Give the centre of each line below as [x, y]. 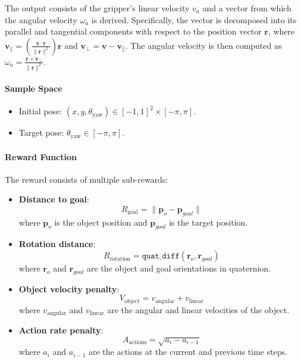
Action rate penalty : [61, 330]
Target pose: [41, 132]
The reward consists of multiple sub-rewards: [87, 179]
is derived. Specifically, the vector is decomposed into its [194, 19]
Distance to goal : [54, 199]
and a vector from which [247, 8]
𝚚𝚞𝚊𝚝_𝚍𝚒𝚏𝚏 [161, 256]
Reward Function [41, 156]
